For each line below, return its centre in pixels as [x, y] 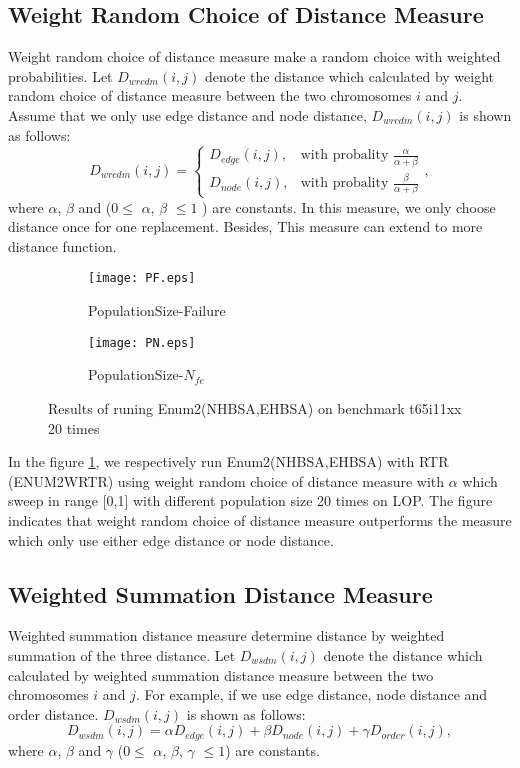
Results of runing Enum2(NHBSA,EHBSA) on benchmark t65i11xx [255, 407]
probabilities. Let [60, 75]
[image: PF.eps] [142, 278]
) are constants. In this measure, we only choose [349, 206]
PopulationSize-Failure [157, 310]
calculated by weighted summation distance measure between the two [221, 674]
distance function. [62, 245]
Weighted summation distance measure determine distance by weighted [226, 635]
